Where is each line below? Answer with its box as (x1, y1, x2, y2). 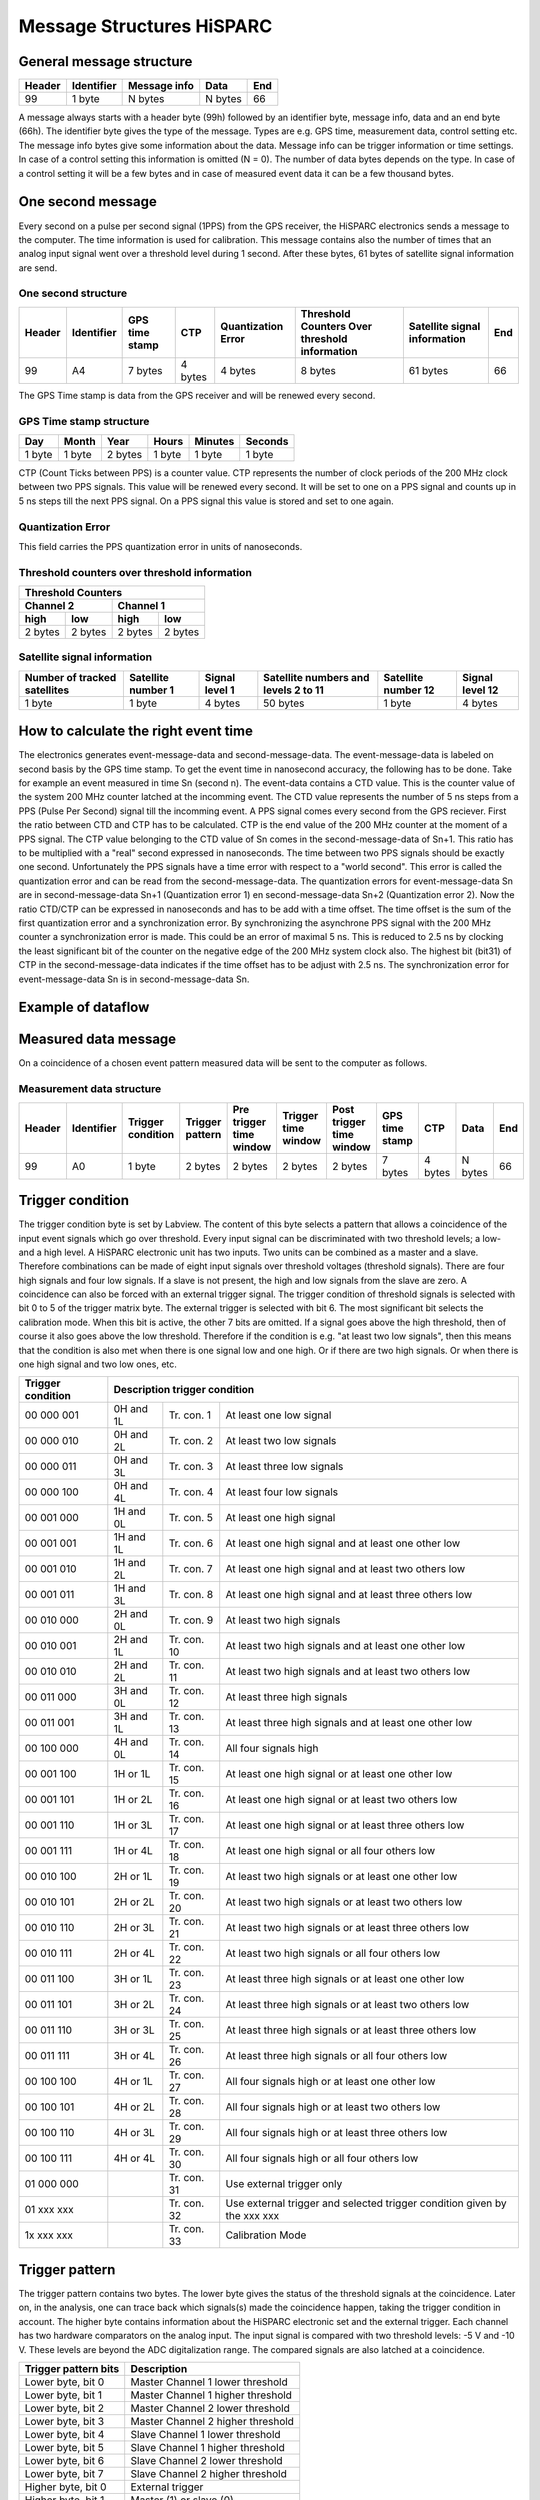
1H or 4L (113, 1844, 154, 1858)
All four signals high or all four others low (225, 2151, 419, 2165)
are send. (18, 261, 58, 274)
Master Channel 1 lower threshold (130, 2375, 289, 2389)
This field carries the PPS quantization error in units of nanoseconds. (18, 540, 303, 552)
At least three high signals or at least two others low (225, 1998, 470, 2012)
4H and (113, 1735, 149, 1749)
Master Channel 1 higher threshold (130, 2388, 292, 2402)
